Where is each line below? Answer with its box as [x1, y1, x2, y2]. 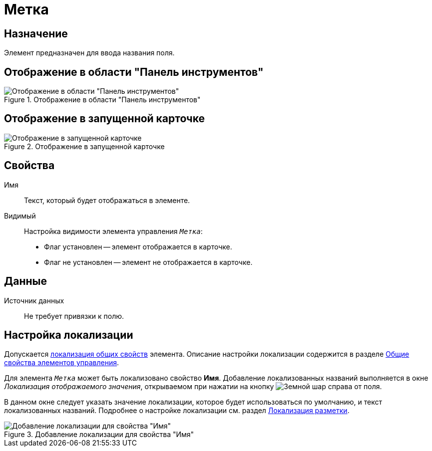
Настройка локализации [4, 328, 133, 341]
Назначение [4, 27, 68, 40]
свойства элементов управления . [4, 358, 119, 367]
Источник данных [4, 296, 64, 305]
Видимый [4, 211, 36, 220]
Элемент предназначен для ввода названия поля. [4, 48, 175, 57]
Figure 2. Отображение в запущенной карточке [4, 142, 165, 151]
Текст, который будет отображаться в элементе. [24, 196, 190, 205]
